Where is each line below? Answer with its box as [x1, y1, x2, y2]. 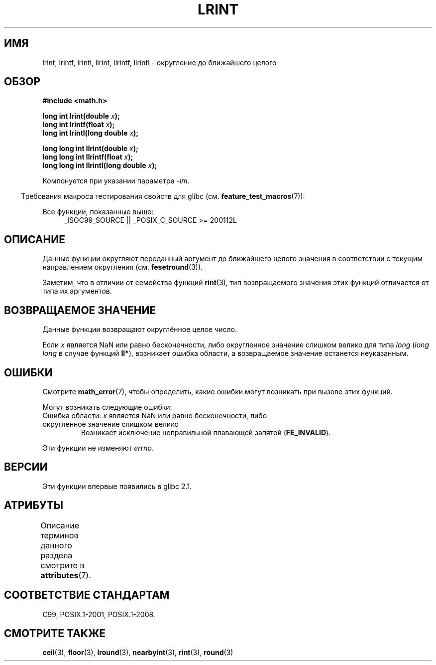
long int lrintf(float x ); [42, 120, 115, 129]
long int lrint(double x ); [42, 112, 120, 121]
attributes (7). [40, 570, 91, 580]
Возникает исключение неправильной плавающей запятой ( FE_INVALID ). [81, 428, 331, 437]
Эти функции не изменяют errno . [42, 443, 154, 452]
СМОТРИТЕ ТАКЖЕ [4, 627, 106, 640]
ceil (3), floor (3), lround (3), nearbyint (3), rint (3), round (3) [42, 648, 233, 657]
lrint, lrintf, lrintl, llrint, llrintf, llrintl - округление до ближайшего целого [42, 58, 277, 67]
